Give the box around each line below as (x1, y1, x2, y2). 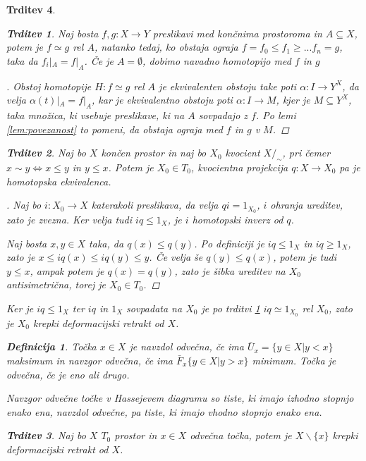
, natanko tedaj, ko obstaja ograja (94, 39, 238, 54)
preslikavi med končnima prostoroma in (152, 25, 322, 40)
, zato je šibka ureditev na (174, 263, 286, 278)
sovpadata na (126, 300, 183, 315)
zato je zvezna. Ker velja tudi (6, 212, 133, 226)
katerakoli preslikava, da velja (91, 197, 219, 212)
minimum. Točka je (252, 353, 336, 368)
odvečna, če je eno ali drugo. (6, 367, 130, 381)
